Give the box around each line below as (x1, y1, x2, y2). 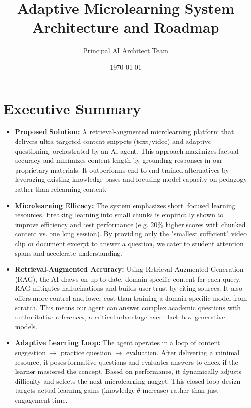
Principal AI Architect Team (83, 45, 168, 55)
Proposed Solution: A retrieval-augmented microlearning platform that (15, 126, 234, 137)
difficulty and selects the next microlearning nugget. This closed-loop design (15, 375, 241, 386)
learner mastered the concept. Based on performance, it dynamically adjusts (15, 366, 242, 376)
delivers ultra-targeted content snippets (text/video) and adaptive (15, 136, 211, 146)
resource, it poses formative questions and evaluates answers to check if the (15, 356, 238, 367)
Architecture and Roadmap (32, 17, 219, 37)
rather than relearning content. (15, 184, 107, 194)
